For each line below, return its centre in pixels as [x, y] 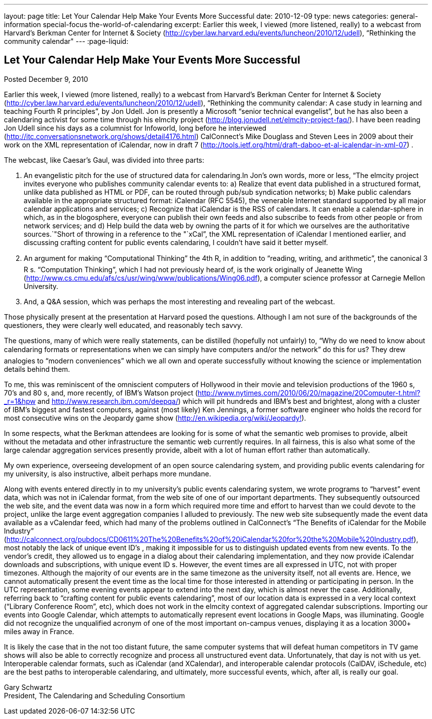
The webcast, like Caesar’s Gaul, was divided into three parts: [104, 160]
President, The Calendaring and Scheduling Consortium [95, 695]
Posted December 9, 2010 [46, 79]
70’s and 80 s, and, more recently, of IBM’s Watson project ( [101, 393]
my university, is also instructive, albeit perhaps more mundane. [108, 473]
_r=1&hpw [20, 401]
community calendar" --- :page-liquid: [66, 41]
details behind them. [37, 369]
